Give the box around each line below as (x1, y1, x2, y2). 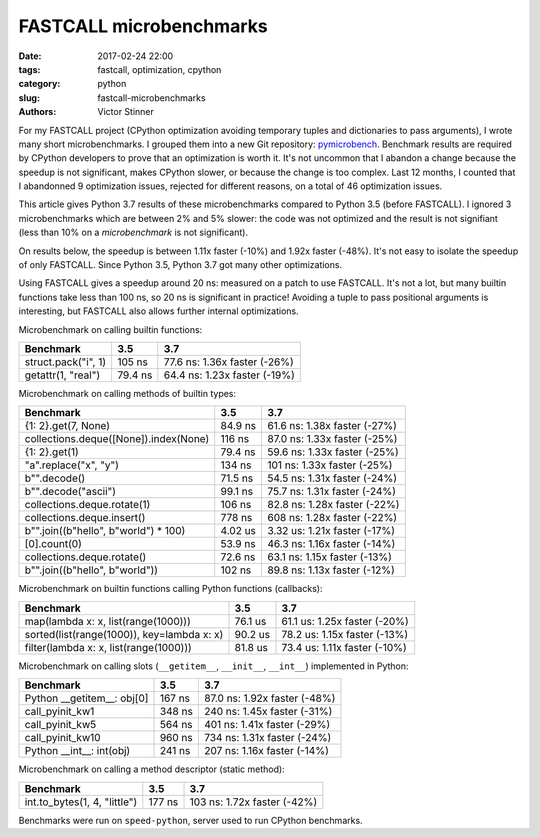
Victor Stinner (97, 106, 155, 118)
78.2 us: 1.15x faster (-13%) (281, 627, 409, 641)
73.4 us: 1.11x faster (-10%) (281, 640, 407, 654)
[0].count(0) (24, 537, 82, 551)
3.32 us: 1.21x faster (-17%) (267, 524, 395, 538)
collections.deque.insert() (24, 511, 146, 525)
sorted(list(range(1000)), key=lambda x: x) (24, 627, 224, 641)
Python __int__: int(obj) (24, 744, 131, 758)
